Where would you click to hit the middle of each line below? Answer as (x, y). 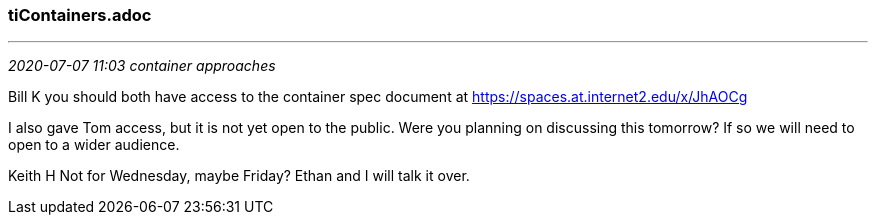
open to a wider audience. (94, 145)
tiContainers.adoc (80, 15)
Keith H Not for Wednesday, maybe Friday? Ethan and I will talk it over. (239, 176)
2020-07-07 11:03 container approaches (142, 66)
